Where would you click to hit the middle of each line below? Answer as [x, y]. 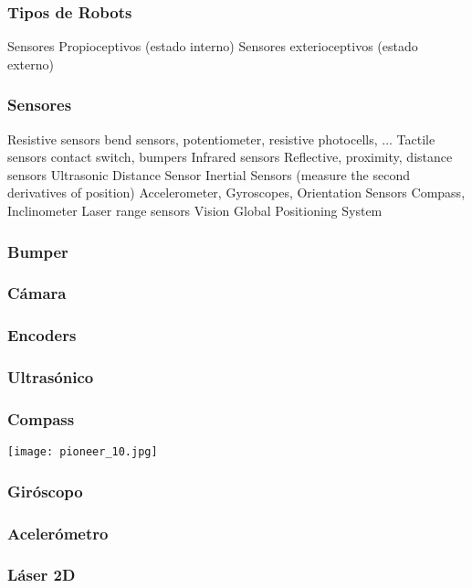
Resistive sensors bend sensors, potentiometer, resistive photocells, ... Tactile [221, 139]
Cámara [37, 293]
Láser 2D [42, 575]
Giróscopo [45, 491]
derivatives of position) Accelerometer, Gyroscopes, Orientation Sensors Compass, [236, 192]
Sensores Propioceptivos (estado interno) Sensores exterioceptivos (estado [213, 46]
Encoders [42, 335]
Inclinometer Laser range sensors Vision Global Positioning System [195, 210]
